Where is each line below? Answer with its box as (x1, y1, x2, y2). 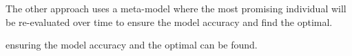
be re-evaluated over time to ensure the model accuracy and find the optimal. (6, 14, 333, 29)
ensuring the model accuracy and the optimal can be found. (6, 38, 258, 52)
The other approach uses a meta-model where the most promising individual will (6, 1, 346, 15)
